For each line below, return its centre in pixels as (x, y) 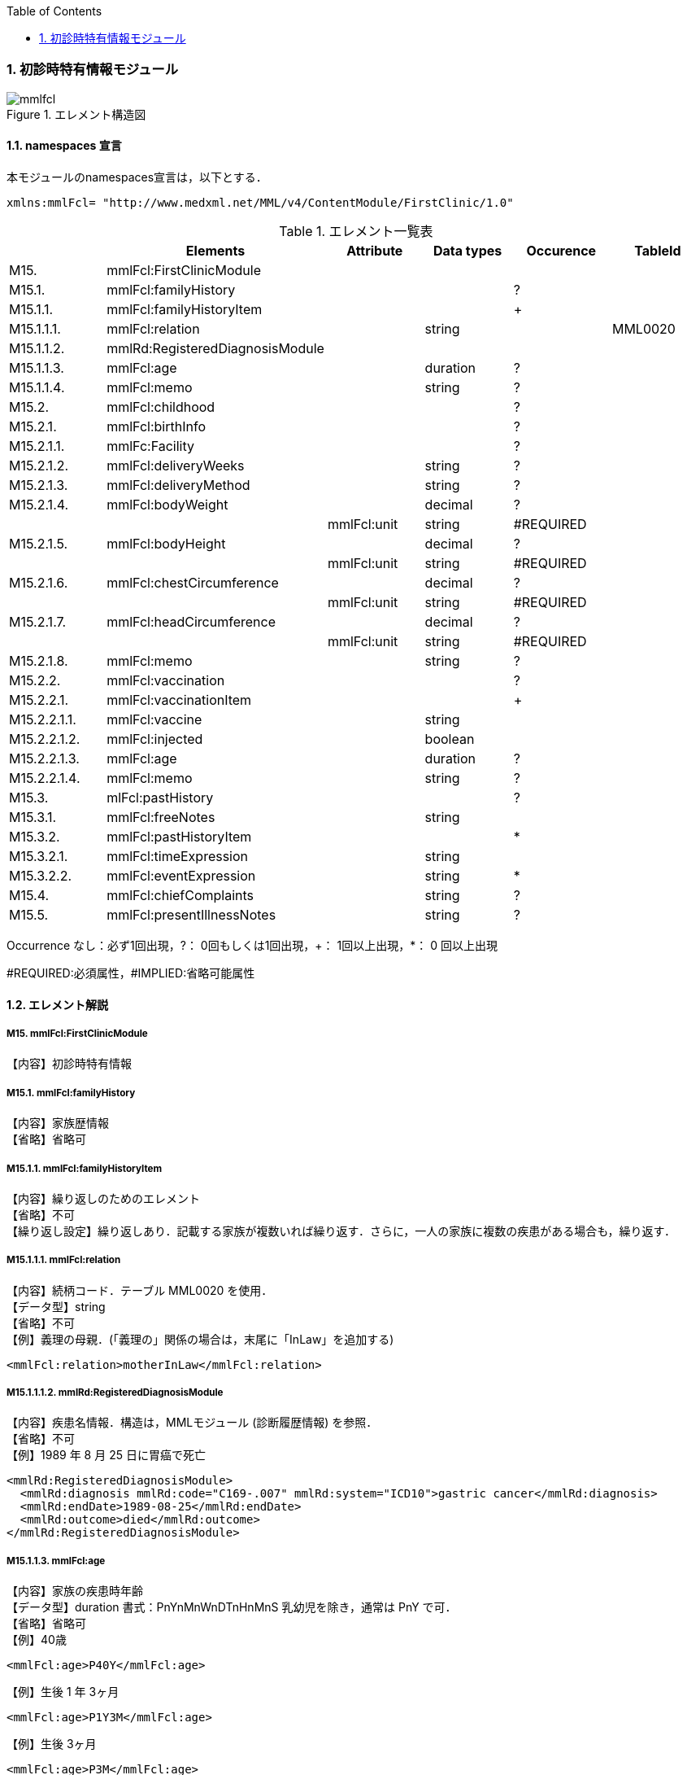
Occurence (561, 250)
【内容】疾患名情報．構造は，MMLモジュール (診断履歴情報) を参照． (192, 1423)
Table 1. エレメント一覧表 (356, 231)
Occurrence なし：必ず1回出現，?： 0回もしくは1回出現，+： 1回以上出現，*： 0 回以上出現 (252, 945)
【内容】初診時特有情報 (69, 1064)
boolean (450, 739)
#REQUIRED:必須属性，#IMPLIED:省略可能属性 (131, 973)
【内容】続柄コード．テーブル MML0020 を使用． (140, 1290)
